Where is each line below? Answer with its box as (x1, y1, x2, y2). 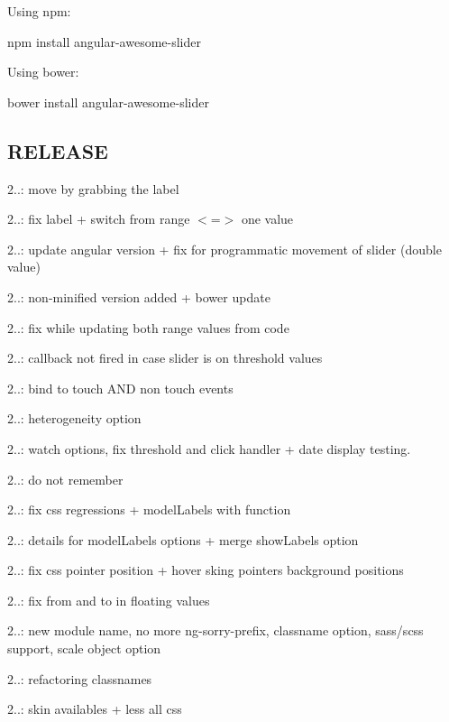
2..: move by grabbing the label (7, 179, 179, 198)
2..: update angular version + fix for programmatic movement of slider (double (7, 239, 442, 258)
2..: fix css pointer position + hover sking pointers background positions (7, 560, 404, 579)
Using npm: (7, 2, 71, 20)
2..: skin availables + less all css (7, 699, 182, 718)
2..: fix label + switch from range (7, 209, 190, 228)
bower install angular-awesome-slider (7, 92, 209, 111)
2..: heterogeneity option (7, 409, 142, 428)
